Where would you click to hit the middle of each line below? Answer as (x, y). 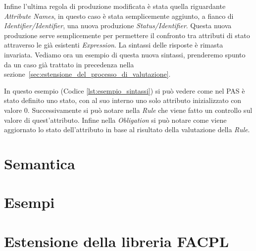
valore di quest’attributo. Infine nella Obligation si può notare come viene (115, 120)
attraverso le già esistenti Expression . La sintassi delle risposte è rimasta (114, 45)
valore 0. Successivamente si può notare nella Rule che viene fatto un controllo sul (128, 110)
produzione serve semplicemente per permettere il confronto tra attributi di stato (127, 35)
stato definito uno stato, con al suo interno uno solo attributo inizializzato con (123, 100)
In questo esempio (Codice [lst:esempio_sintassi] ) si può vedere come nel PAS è (125, 90)
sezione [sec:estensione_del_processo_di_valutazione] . (87, 74)
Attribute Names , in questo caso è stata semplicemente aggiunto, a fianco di (119, 16)
